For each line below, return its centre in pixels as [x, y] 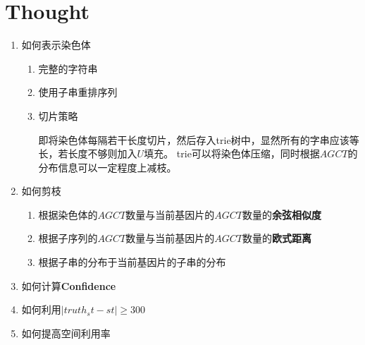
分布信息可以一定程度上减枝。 [107, 167]
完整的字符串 [68, 68]
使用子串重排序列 [78, 92]
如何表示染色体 [56, 45]
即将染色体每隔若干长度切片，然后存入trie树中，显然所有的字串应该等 [199, 139]
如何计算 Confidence [69, 285]
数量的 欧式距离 [277, 238]
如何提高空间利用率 [66, 333]
